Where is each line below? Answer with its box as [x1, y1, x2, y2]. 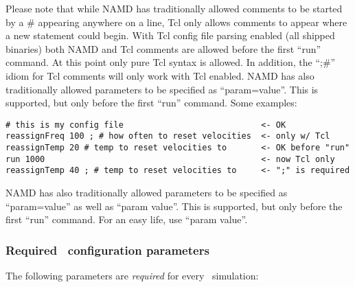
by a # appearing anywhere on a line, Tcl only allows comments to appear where [5, 14, 347, 29]
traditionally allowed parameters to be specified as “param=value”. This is [5, 82, 319, 96]
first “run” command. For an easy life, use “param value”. [5, 212, 248, 227]
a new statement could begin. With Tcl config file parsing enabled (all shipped [5, 28, 335, 43]
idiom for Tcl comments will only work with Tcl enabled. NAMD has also [5, 68, 314, 82]
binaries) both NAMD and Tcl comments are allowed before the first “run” [5, 41, 321, 56]
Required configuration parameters [5, 241, 209, 258]
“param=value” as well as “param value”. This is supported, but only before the [5, 198, 343, 213]
